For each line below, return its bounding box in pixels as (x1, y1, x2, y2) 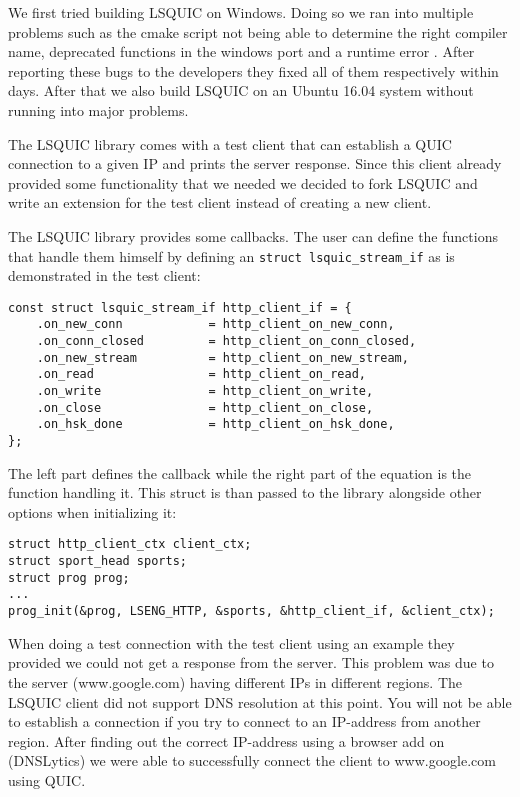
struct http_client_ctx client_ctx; (8, 537, 252, 552)
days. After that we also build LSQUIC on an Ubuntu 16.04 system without (8, 80, 474, 101)
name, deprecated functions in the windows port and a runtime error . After (8, 41, 475, 62)
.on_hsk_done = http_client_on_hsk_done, (36, 417, 395, 432)
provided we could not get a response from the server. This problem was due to (8, 652, 494, 673)
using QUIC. (8, 769, 86, 790)
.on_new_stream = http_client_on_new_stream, (36, 350, 409, 365)
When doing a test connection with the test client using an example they (8, 632, 455, 653)
